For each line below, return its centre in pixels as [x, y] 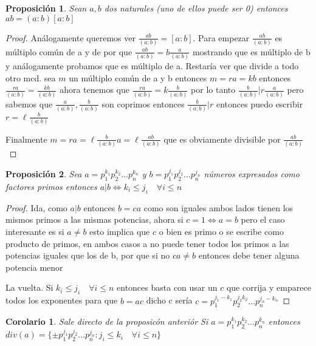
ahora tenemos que [94, 90]
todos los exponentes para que [62, 300]
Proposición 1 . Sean [46, 8]
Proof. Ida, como [36, 207]
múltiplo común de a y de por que [69, 51]
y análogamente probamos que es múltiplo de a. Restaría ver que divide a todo [152, 66]
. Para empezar [221, 37]
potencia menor [34, 267]
